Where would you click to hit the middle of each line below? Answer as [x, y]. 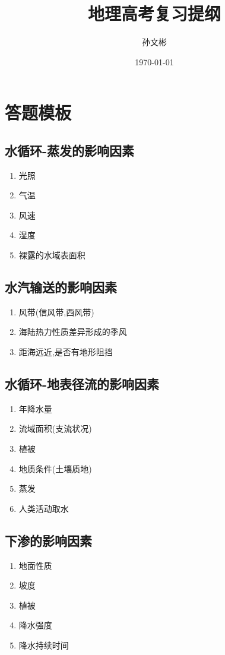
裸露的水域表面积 [52, 255]
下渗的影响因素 [48, 540]
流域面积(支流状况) [55, 428]
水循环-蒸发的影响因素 [70, 150]
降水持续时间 [44, 645]
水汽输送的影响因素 [61, 287]
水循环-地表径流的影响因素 [82, 384]
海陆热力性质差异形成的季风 [73, 332]
